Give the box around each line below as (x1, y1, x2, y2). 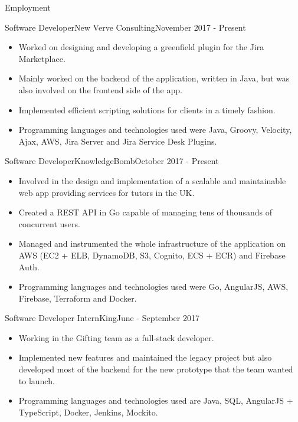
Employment (5, 1, 51, 13)
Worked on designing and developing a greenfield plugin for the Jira (18, 41, 264, 53)
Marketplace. (18, 52, 66, 64)
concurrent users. (18, 217, 80, 230)
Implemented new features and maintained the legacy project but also (18, 351, 272, 364)
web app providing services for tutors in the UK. (18, 186, 195, 198)
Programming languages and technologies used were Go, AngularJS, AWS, (18, 280, 289, 293)
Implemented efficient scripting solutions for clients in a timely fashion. (18, 103, 276, 116)
